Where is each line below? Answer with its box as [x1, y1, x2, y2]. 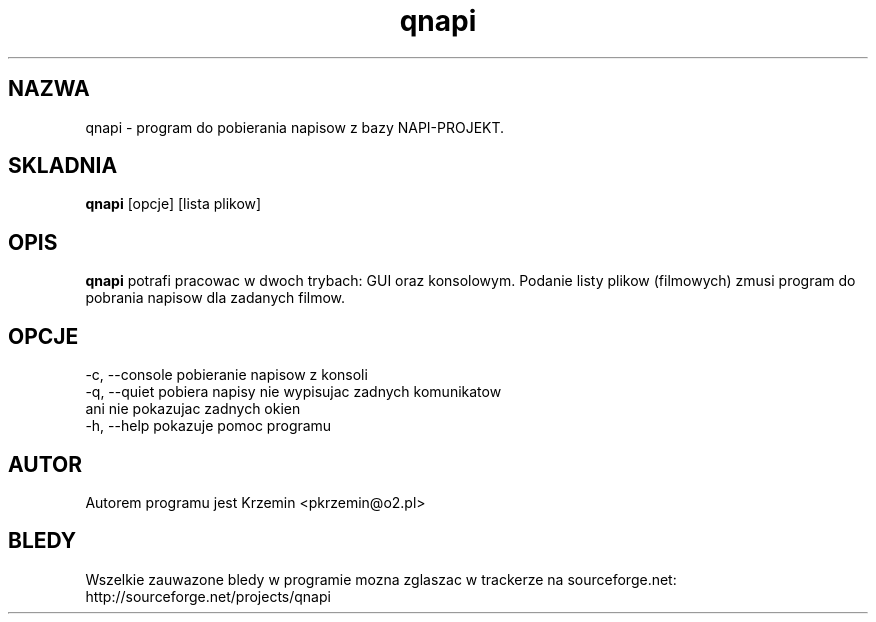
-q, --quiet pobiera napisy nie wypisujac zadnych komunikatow [85, 383, 502, 401]
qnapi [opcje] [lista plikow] [85, 195, 262, 213]
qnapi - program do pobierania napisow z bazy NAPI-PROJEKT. [85, 118, 505, 136]
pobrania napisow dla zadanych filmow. [85, 289, 346, 307]
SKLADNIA [8, 153, 118, 179]
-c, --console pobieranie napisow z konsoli [85, 366, 368, 384]
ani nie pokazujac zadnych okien [85, 400, 301, 418]
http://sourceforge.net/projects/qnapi [85, 587, 331, 605]
